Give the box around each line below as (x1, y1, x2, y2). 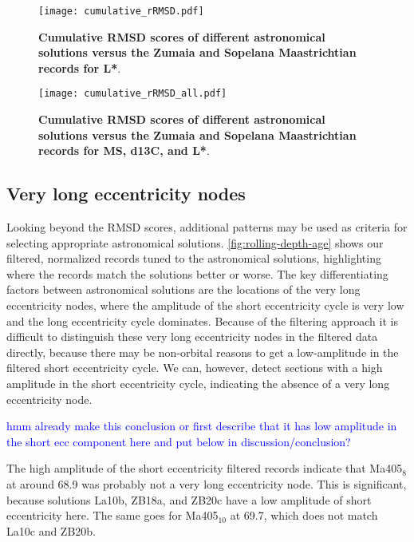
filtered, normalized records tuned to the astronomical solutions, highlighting (6, 250, 381, 267)
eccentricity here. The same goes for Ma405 (6, 507, 219, 524)
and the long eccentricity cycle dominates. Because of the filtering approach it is (6, 312, 398, 329)
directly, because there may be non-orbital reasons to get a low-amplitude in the (6, 343, 399, 360)
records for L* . (38, 59, 121, 76)
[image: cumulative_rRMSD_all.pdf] (38, 88, 227, 100)
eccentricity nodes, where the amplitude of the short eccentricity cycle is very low (6, 297, 404, 314)
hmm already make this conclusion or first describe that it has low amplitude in (6, 417, 397, 434)
